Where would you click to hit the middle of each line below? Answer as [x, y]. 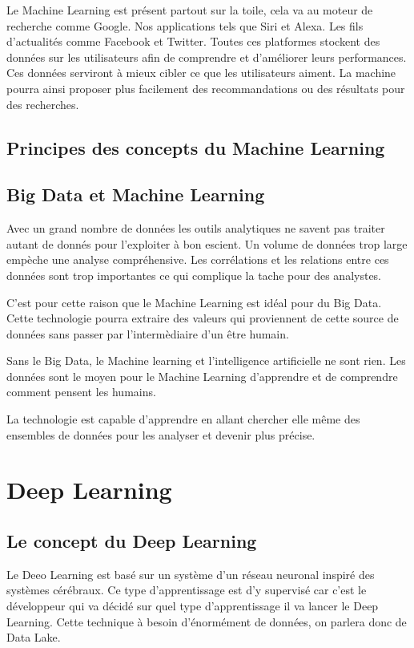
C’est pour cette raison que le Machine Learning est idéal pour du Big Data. [194, 302]
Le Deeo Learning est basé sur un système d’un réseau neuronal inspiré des [191, 574]
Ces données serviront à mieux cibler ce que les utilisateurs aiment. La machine [201, 73]
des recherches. [43, 104]
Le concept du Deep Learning [132, 541]
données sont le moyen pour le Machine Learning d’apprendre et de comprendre [202, 376]
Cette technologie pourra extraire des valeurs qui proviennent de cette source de [203, 318]
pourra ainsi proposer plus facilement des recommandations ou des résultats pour [206, 88]
